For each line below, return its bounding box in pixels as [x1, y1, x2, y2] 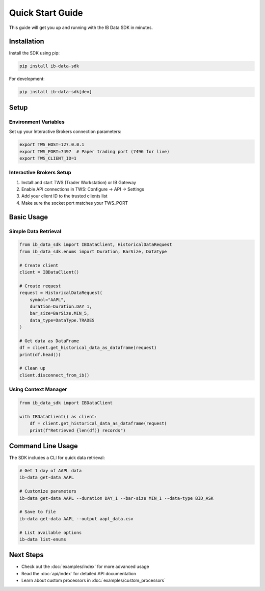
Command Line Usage [9, 442, 78, 450]
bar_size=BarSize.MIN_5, [29, 311, 90, 316]
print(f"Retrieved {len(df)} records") [29, 428, 126, 433]
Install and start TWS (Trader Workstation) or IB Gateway [21, 179, 136, 185]
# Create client [19, 263, 59, 268]
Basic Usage [9, 213, 48, 221]
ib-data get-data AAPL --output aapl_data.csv [19, 516, 133, 521]
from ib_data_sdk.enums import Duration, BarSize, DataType [19, 248, 167, 254]
